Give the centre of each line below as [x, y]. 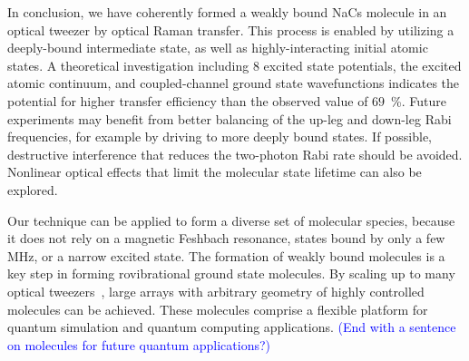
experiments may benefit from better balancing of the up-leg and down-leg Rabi [230, 118]
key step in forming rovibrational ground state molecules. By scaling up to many [231, 273]
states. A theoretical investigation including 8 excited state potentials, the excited [234, 65]
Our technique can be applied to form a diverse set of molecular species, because [231, 220]
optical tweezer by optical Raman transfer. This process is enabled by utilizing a [231, 29]
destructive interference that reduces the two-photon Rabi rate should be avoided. [235, 154]
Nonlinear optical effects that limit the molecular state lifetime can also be [215, 172]
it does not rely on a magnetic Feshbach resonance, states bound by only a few [226, 238]
